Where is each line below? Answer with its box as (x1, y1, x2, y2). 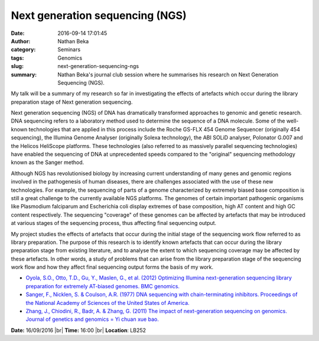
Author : (11, 37, 31, 44)
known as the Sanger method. (11, 159, 84, 166)
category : (11, 46, 36, 53)
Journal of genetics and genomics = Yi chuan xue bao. (25, 316, 159, 323)
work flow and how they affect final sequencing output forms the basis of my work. (11, 263, 214, 271)
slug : (11, 63, 24, 70)
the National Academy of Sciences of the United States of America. (25, 299, 190, 306)
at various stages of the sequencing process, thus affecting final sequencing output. (11, 220, 217, 227)
